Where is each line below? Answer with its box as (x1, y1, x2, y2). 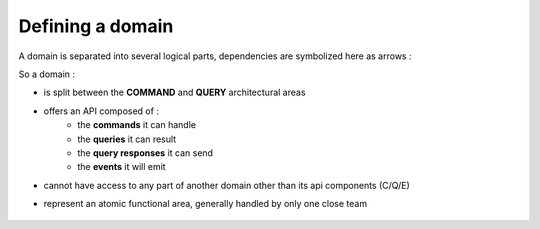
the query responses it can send (77, 146, 214, 159)
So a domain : (18, 68, 75, 80)
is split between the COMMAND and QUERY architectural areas (43, 86, 306, 99)
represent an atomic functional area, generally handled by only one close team (43, 198, 368, 210)
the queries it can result (77, 133, 177, 145)
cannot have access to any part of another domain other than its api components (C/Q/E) (43, 179, 410, 191)
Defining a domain (18, 15, 174, 37)
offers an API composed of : (43, 105, 160, 117)
